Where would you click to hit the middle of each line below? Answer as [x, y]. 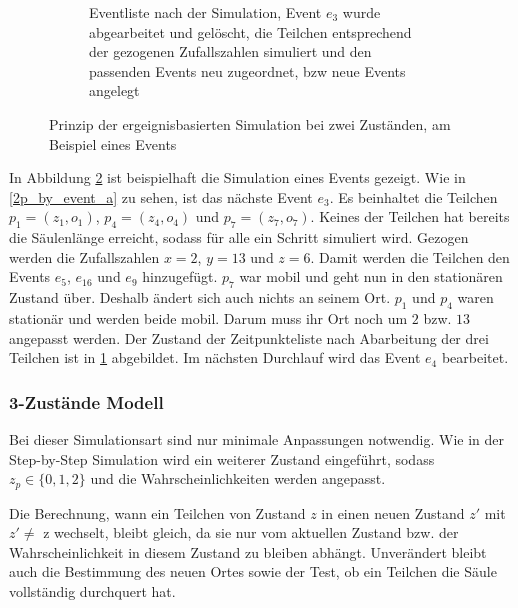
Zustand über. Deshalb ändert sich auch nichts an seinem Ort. [200, 297]
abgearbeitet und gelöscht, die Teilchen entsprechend [250, 31]
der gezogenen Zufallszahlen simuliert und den [230, 51]
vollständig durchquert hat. [92, 590]
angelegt [114, 90]
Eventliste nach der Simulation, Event [205, 12]
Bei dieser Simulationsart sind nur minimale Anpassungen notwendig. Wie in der [257, 438]
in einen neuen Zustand [393, 512]
